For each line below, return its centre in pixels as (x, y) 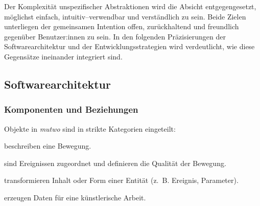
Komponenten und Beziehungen (71, 109)
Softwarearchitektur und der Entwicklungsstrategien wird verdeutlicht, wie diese (129, 46)
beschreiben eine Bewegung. (48, 146)
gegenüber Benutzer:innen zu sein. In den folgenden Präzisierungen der (115, 36)
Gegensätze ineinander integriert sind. (63, 56)
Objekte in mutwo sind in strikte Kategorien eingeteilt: (90, 128)
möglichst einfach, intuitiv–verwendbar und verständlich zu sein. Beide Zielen (125, 16)
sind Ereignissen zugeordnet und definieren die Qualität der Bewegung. (115, 163)
